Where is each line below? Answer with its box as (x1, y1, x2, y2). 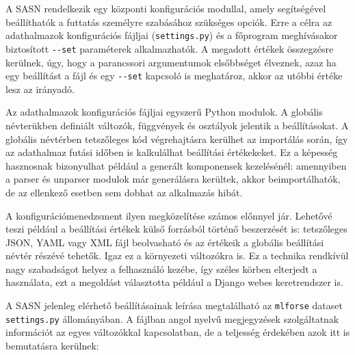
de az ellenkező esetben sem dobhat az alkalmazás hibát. (5, 185, 243, 199)
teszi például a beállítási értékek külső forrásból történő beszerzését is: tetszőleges (5, 222, 347, 236)
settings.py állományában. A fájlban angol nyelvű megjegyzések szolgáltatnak (5, 311, 339, 326)
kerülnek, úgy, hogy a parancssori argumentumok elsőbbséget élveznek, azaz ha (5, 55, 337, 69)
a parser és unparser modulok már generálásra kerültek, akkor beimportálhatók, (5, 172, 341, 186)
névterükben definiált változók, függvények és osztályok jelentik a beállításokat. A (5, 118, 349, 132)
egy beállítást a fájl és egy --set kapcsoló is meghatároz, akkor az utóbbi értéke (5, 68, 343, 83)
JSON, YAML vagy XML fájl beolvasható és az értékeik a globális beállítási (5, 235, 324, 249)
